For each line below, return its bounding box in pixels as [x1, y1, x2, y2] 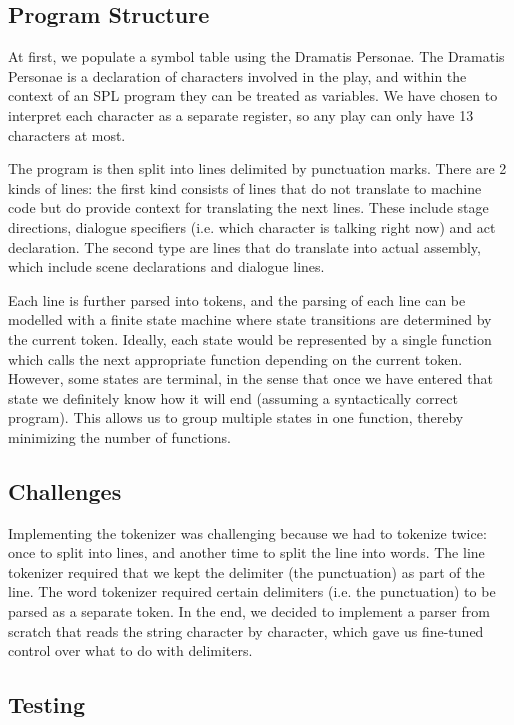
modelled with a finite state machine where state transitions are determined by [8, 309, 492, 330]
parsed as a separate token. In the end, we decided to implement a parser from [8, 601, 490, 622]
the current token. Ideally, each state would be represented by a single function [8, 328, 492, 349]
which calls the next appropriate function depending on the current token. [8, 348, 463, 369]
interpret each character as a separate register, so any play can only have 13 [8, 104, 474, 125]
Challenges [8, 475, 122, 506]
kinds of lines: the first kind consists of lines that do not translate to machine [8, 177, 482, 198]
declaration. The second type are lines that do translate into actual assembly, [8, 236, 481, 257]
